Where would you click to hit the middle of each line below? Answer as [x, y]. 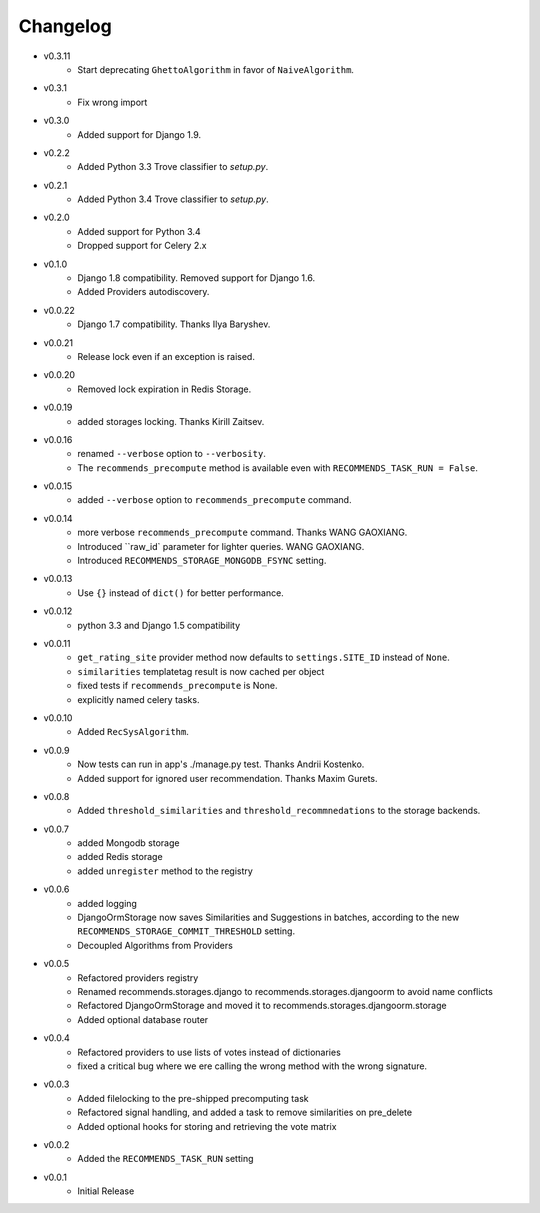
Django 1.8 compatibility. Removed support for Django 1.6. [196, 278]
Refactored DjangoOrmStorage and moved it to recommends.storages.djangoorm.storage [262, 1006]
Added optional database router [143, 1019]
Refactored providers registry [138, 977]
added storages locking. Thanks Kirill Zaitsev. [171, 421]
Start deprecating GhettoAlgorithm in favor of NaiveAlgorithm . [216, 69]
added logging [107, 903]
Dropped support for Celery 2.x [142, 246]
